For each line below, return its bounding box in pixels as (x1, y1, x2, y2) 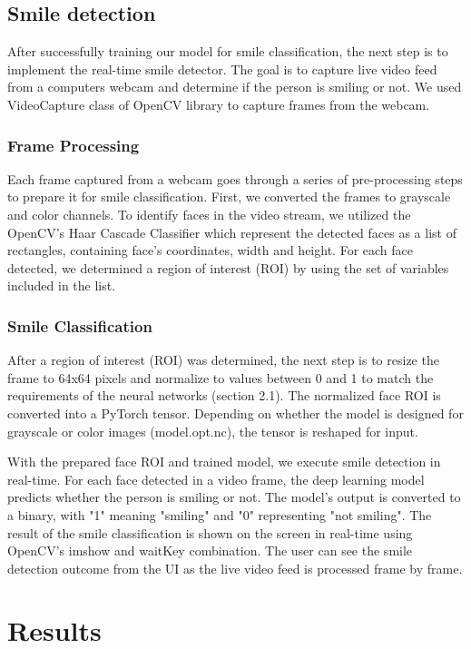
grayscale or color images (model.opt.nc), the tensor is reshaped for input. (7, 421, 418, 440)
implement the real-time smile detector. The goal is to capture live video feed (7, 59, 437, 78)
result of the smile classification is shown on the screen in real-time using (7, 523, 413, 542)
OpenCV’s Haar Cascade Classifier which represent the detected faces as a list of (7, 222, 456, 241)
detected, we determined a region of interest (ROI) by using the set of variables (7, 258, 449, 277)
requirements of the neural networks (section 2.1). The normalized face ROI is (7, 386, 441, 405)
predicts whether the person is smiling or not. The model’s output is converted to (7, 487, 461, 506)
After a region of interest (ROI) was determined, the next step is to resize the (7, 350, 439, 369)
